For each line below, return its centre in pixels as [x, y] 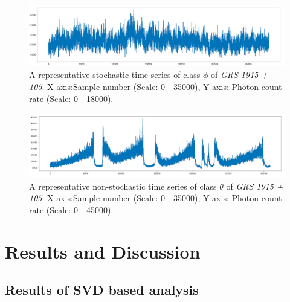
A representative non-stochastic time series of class [123, 186]
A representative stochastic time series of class [115, 75]
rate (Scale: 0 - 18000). [71, 98]
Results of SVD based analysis [102, 290]
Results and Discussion [103, 251]
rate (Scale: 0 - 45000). [71, 209]
